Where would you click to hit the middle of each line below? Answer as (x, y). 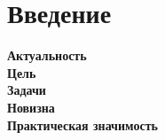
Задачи (27, 90)
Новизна (31, 107)
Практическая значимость (82, 124)
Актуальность (47, 55)
